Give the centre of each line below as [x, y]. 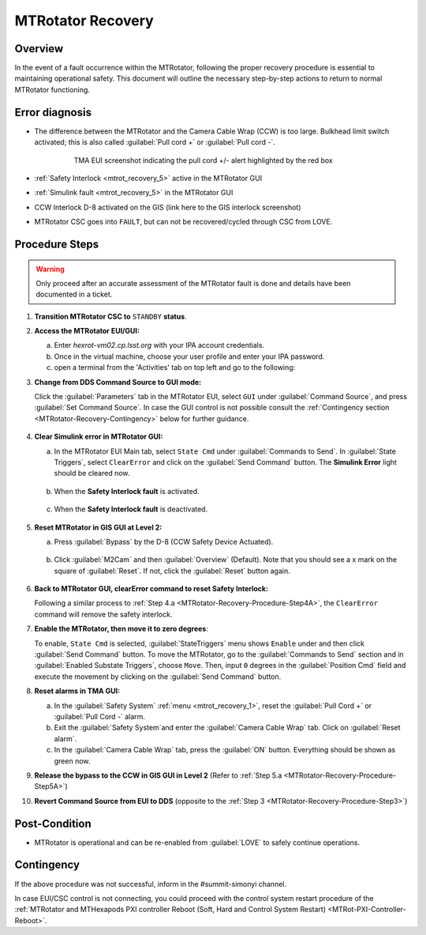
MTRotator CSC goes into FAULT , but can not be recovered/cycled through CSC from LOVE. [183, 222]
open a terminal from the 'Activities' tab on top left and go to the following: [175, 368]
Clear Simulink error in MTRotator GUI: [99, 437]
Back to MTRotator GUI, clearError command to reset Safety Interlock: [151, 589]
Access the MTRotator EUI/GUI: [87, 331]
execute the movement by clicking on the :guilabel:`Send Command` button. [158, 677]
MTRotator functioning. [52, 89]
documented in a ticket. [74, 294]
